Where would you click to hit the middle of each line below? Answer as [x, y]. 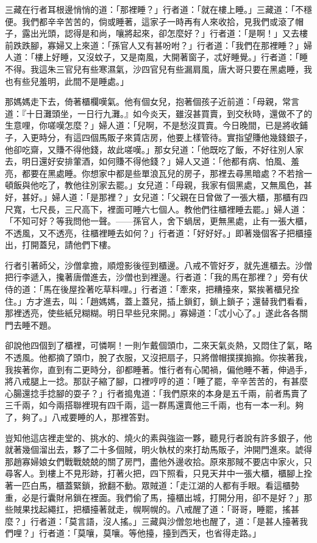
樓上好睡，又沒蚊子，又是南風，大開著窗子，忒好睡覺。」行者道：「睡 [171, 57]
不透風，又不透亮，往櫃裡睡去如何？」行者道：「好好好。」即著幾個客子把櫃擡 [158, 232]
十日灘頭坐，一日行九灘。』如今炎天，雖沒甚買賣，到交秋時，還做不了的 [169, 113]
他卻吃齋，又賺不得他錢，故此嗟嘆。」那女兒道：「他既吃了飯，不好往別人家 [154, 149]
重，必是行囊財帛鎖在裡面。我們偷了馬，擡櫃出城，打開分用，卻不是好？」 [154, 497]
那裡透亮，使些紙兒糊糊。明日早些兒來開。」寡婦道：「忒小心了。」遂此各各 [152, 313]
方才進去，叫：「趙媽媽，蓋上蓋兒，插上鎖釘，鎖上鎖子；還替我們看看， [169, 301]
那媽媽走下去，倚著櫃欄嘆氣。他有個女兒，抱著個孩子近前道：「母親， [144, 101]
